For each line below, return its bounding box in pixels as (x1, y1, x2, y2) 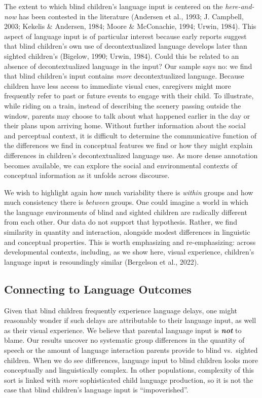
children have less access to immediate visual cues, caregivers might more (4, 80, 231, 91)
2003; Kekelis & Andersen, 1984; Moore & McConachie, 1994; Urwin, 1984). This (4, 21, 256, 31)
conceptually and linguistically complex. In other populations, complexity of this (4, 365, 254, 375)
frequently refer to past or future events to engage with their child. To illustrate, (4, 90, 254, 101)
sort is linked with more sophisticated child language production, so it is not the (4, 374, 253, 385)
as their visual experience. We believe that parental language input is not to (4, 324, 242, 335)
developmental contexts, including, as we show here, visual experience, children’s (4, 246, 254, 257)
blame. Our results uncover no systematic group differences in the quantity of (4, 335, 245, 345)
